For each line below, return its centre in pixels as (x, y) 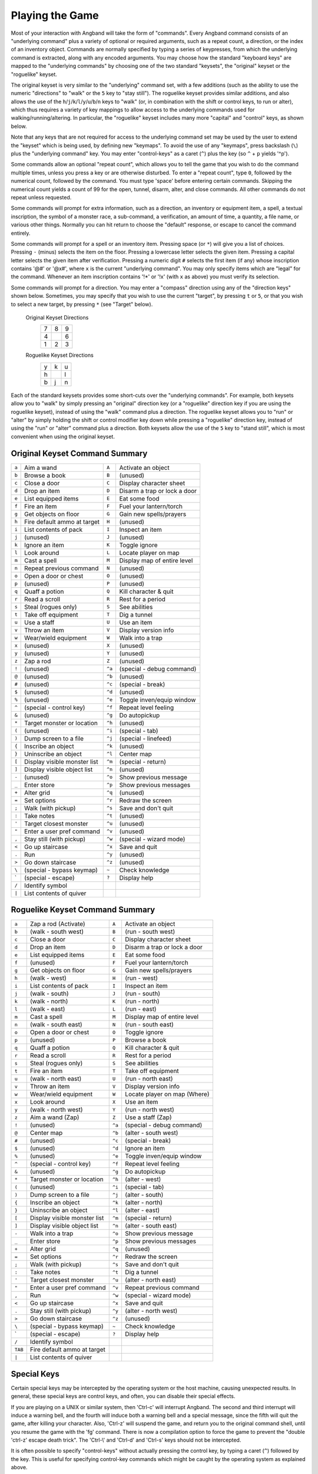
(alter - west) (143, 1179)
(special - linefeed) (145, 738)
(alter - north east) (150, 1280)
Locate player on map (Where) (167, 1094)
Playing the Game (55, 15)
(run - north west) (150, 1110)
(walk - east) (47, 1009)
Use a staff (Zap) (148, 1117)
